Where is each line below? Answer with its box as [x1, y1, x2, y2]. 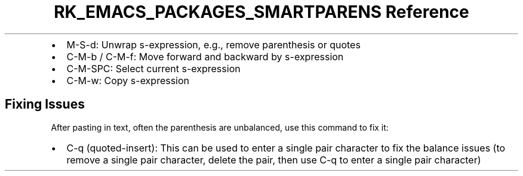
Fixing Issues [5, 97, 85, 112]
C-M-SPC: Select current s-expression [66, 62, 241, 75]
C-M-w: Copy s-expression [66, 74, 190, 87]
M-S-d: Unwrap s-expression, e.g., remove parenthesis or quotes [66, 38, 361, 51]
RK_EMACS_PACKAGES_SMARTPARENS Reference [54, 2, 469, 22]
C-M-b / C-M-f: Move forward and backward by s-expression [66, 50, 344, 63]
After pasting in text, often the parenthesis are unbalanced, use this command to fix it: [51, 122, 389, 132]
